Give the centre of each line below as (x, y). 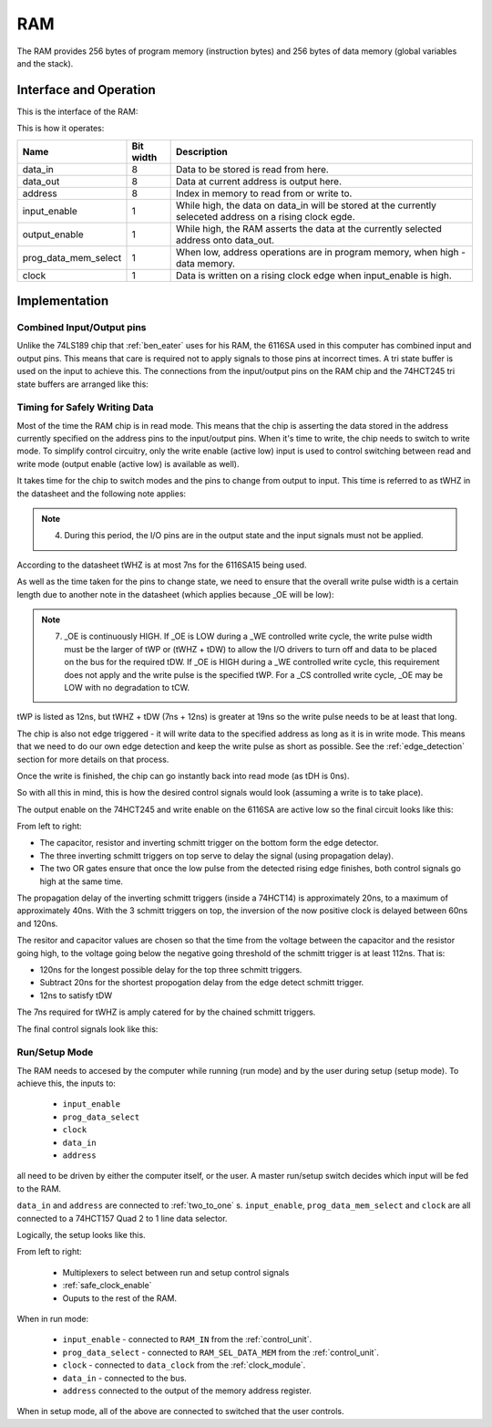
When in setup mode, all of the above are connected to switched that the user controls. (180, 1411)
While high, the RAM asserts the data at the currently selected (308, 228)
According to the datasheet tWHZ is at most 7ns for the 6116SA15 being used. (162, 565)
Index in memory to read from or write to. (264, 193)
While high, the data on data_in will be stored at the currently (306, 205)
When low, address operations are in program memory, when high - (321, 252)
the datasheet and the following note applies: (102, 494)
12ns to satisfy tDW (76, 995)
